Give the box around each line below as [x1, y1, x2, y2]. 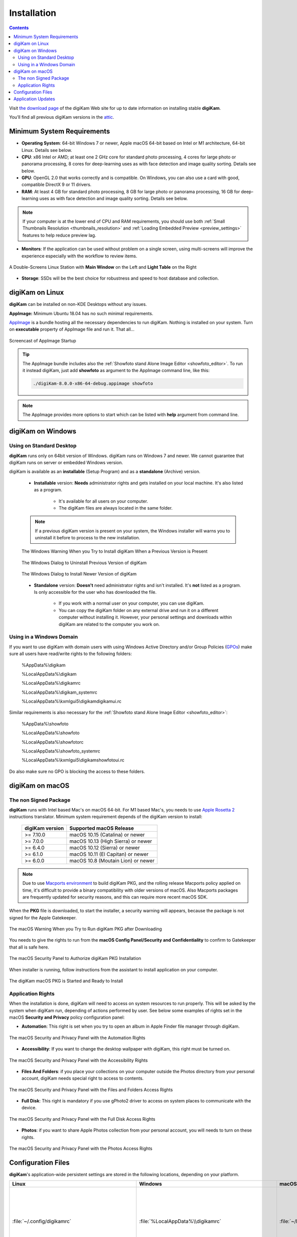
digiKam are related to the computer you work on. [58, 621, 160, 627]
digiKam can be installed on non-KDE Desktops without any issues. [9, 301, 147, 307]
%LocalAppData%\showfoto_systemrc [21, 748, 100, 754]
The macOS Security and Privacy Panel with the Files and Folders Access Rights [9, 1087, 173, 1093]
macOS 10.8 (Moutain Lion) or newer [69, 857, 155, 864]
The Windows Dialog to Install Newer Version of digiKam [21, 571, 137, 577]
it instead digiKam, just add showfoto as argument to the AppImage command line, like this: [22, 368, 210, 374]
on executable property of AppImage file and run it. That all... [9, 327, 135, 333]
